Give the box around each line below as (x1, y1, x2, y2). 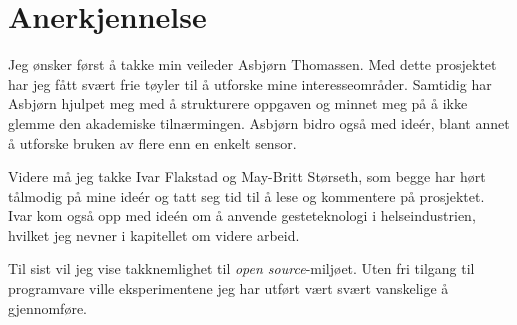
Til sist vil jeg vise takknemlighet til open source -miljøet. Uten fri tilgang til (8, 258, 475, 279)
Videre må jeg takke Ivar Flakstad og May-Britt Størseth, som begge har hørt (8, 166, 486, 187)
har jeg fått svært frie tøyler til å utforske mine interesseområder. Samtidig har (8, 73, 492, 94)
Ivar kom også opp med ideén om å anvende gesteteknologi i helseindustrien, (8, 205, 476, 226)
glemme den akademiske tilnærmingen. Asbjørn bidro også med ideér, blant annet (8, 112, 510, 133)
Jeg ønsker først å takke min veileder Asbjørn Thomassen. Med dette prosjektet (8, 54, 497, 75)
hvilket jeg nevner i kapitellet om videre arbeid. (8, 224, 300, 245)
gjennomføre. (8, 297, 88, 318)
